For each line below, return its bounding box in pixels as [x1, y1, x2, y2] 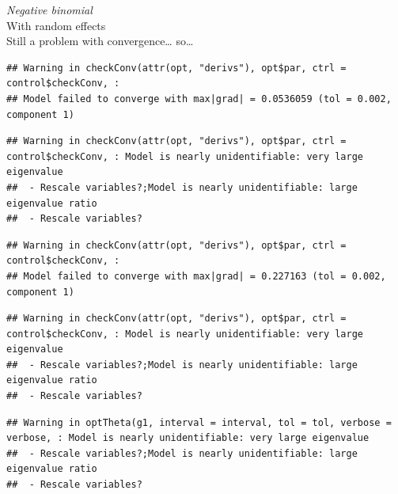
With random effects [6, 17, 106, 33]
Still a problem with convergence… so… [6, 32, 194, 49]
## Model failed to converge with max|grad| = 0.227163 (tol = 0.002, [6, 270, 386, 282]
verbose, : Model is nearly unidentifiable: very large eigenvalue [6, 432, 370, 444]
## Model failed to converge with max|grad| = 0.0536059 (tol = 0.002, [6, 93, 392, 104]
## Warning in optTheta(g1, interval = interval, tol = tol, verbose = [6, 416, 392, 428]
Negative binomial [6, 2, 93, 17]
